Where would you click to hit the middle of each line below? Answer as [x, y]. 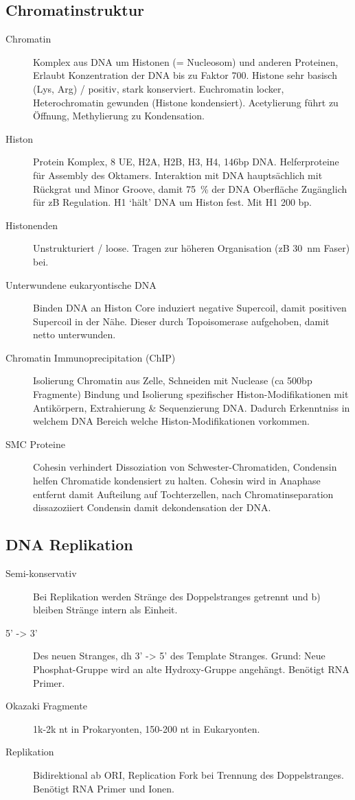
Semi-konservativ [41, 573]
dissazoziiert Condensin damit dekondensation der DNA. [152, 507]
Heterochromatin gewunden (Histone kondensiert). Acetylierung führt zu [186, 102]
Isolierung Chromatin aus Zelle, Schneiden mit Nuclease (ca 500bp [173, 380]
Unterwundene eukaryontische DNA [81, 284]
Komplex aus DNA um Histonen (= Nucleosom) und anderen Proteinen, [186, 61]
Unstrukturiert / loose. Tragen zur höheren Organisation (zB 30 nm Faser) [192, 248]
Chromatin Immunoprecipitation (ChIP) [91, 357]
